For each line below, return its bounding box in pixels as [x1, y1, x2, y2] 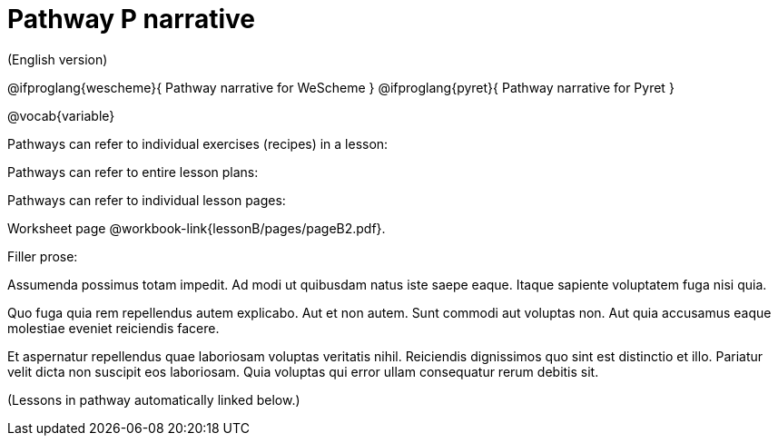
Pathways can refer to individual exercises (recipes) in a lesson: [7, 135, 389, 152]
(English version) [7, 51, 108, 67]
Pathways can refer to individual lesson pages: [7, 192, 286, 208]
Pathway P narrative [7, 4, 255, 34]
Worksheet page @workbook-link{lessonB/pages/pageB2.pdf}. [7, 220, 386, 236]
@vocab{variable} [7, 107, 115, 123]
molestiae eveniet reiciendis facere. [7, 320, 220, 336]
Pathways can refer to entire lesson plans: [7, 163, 259, 180]
